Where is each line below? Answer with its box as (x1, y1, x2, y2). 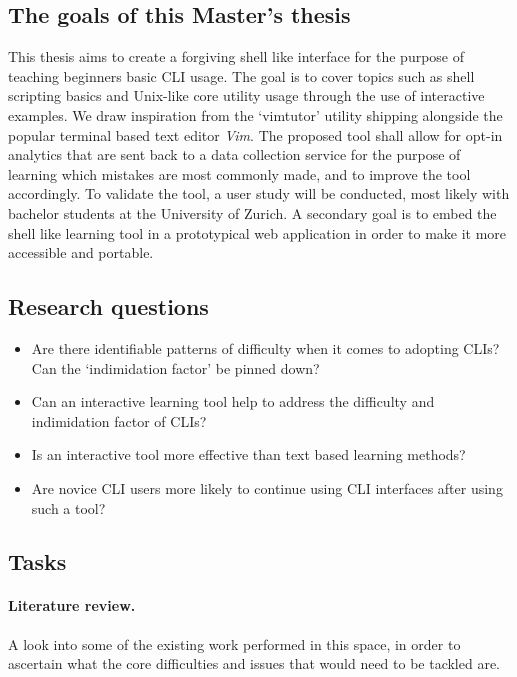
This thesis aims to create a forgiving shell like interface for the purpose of (8, 46, 465, 67)
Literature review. (8, 595, 136, 616)
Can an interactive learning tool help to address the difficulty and (31, 391, 435, 412)
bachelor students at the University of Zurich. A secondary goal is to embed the (8, 202, 497, 223)
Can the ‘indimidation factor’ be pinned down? (31, 357, 320, 378)
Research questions (8, 291, 209, 322)
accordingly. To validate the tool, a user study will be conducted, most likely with (8, 183, 510, 204)
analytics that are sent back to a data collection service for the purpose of (8, 144, 461, 165)
